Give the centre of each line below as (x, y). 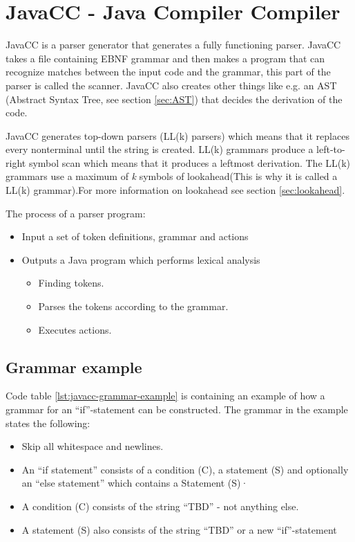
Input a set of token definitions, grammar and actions (135, 236)
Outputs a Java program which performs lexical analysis (141, 259)
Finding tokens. (71, 283)
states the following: (48, 423)
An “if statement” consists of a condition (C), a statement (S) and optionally (185, 469)
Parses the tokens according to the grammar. (133, 306)
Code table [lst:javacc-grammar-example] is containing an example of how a (165, 396)
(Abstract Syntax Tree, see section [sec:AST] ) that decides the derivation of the (174, 99)
